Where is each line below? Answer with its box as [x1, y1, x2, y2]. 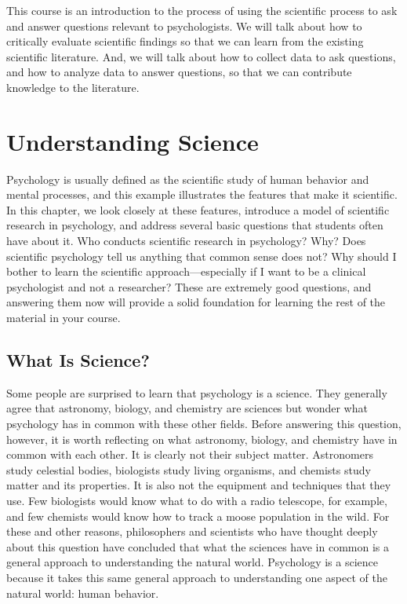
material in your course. [6, 309, 121, 326]
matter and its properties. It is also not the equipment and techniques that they [6, 477, 391, 493]
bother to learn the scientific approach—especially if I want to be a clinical [6, 263, 366, 280]
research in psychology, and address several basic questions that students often [6, 217, 383, 233]
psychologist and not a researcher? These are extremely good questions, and [6, 278, 372, 295]
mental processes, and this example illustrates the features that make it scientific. [6, 186, 398, 203]
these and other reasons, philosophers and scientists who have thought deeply [6, 523, 378, 540]
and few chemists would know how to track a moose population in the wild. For [6, 507, 390, 524]
